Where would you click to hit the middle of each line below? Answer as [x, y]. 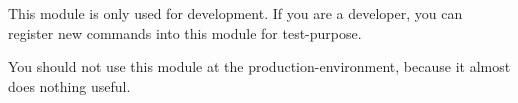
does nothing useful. [69, 85]
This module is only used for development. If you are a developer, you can [235, 13]
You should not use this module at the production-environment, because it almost [259, 66]
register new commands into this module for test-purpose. [185, 32]
